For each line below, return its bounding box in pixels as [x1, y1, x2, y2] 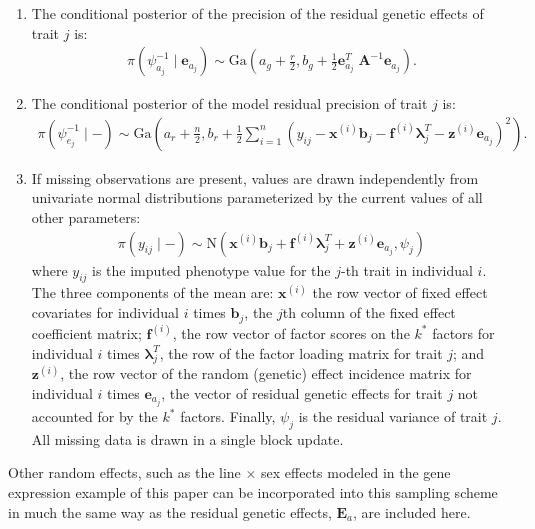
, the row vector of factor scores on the [172, 322, 410, 343]
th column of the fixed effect [282, 302, 456, 323]
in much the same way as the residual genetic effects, [8, 501, 332, 522]
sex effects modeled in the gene [261, 462, 451, 483]
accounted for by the [31, 406, 158, 427]
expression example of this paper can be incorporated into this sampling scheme [8, 482, 498, 502]
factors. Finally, [180, 406, 276, 427]
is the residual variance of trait [298, 406, 488, 427]
